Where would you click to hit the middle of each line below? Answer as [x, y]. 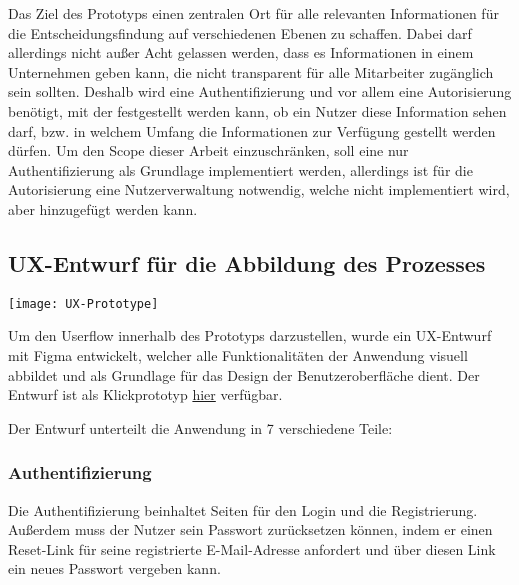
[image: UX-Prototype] [83, 303]
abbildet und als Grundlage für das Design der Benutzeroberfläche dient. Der [244, 374]
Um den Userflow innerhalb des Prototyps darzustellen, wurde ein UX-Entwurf [250, 335]
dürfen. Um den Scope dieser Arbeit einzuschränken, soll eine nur [208, 150]
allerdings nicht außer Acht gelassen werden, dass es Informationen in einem [241, 52]
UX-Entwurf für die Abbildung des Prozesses [247, 262]
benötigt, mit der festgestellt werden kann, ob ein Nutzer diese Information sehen [257, 110]
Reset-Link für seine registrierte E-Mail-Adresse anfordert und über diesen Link [252, 548]
